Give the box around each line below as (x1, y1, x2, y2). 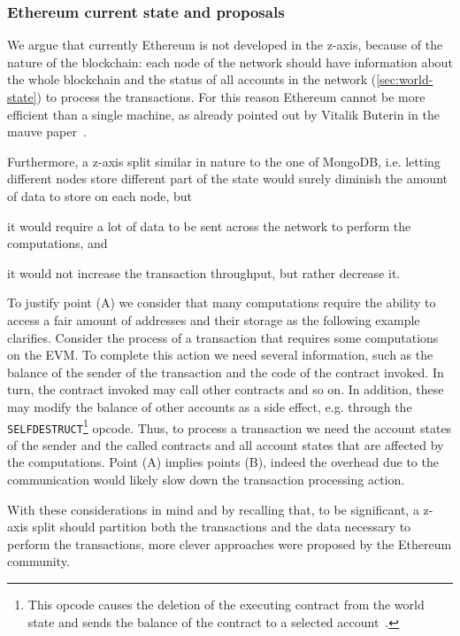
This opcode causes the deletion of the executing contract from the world (27, 594, 425, 613)
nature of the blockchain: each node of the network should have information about (7, 52, 453, 71)
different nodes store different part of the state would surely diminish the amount (7, 169, 448, 188)
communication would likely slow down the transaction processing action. (7, 470, 405, 488)
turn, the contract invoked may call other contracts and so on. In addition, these (7, 380, 444, 399)
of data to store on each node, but (7, 186, 192, 205)
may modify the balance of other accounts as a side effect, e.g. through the (7, 397, 412, 415)
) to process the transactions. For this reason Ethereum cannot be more (36, 88, 425, 105)
